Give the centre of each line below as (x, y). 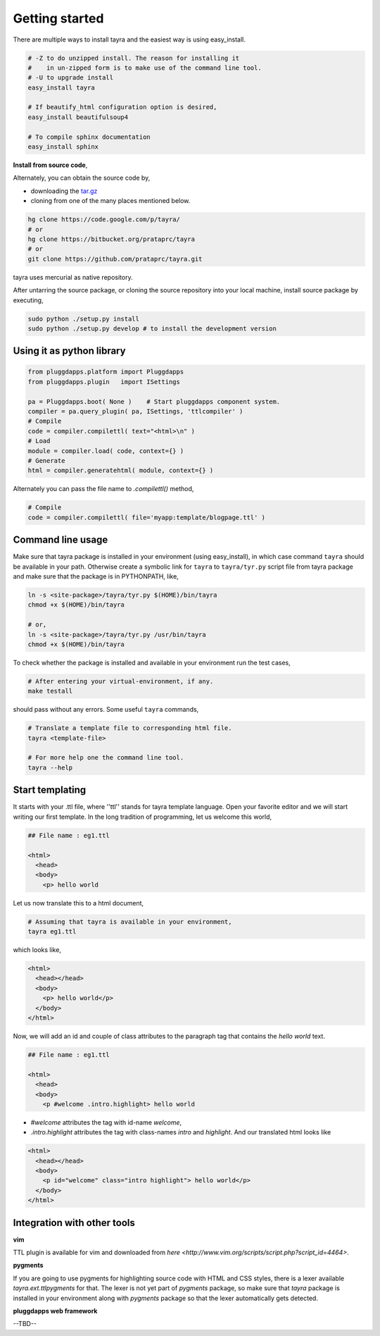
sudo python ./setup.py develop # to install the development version (152, 328)
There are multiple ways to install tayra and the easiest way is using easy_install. (129, 39)
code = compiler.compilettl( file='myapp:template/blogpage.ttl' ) (147, 517)
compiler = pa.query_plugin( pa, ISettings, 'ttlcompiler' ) (135, 412)
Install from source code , (50, 165)
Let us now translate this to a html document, (78, 903)
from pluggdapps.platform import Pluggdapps (106, 372)
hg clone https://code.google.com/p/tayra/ (104, 219)
